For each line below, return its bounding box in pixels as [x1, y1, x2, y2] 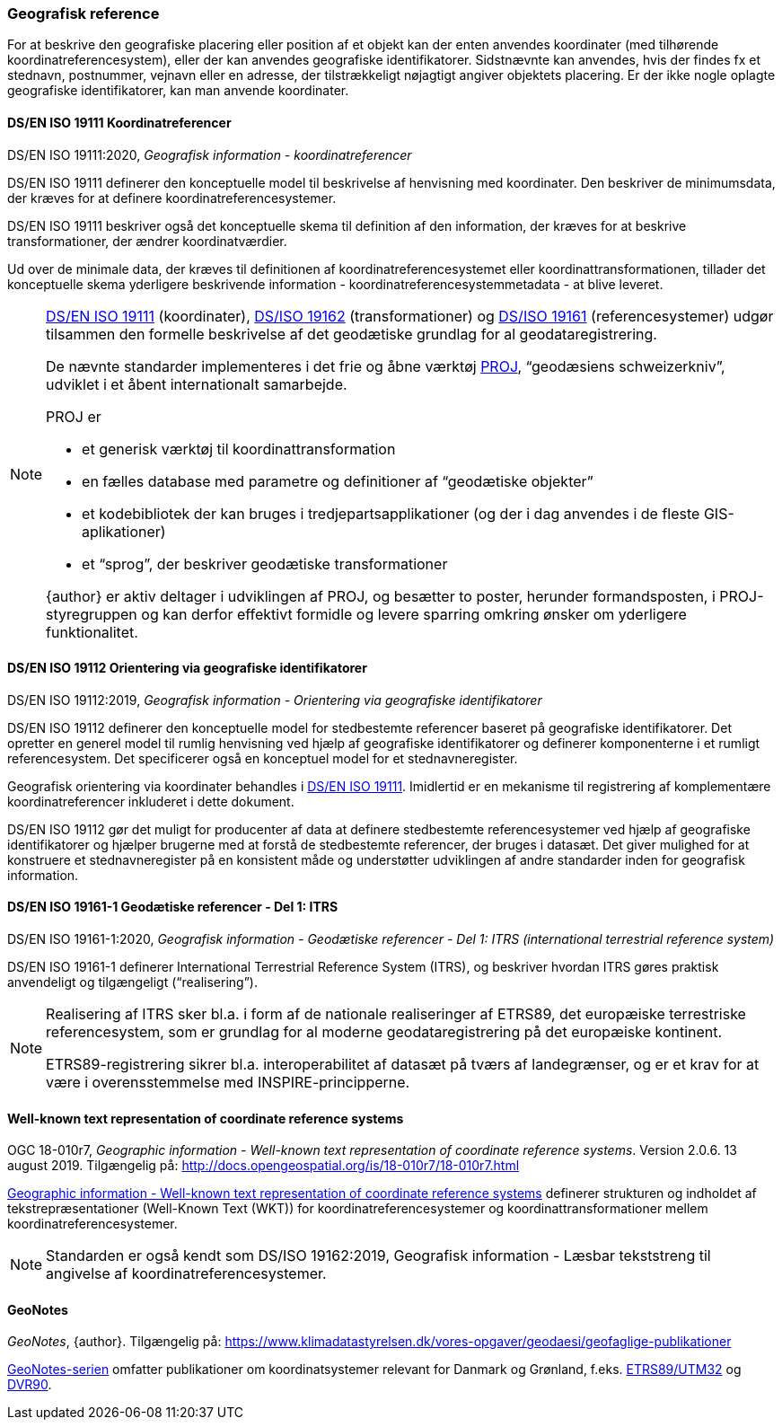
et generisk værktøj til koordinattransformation [82, 439, 396, 458]
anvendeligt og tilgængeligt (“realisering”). [7, 974, 258, 991]
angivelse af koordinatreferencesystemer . [46, 1264, 327, 1283]
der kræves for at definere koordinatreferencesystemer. [7, 189, 337, 206]
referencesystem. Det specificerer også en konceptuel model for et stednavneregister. [7, 750, 518, 766]
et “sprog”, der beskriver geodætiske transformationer [82, 554, 448, 573]
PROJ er [46, 407, 101, 426]
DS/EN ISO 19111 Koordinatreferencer [7, 114, 232, 130]
